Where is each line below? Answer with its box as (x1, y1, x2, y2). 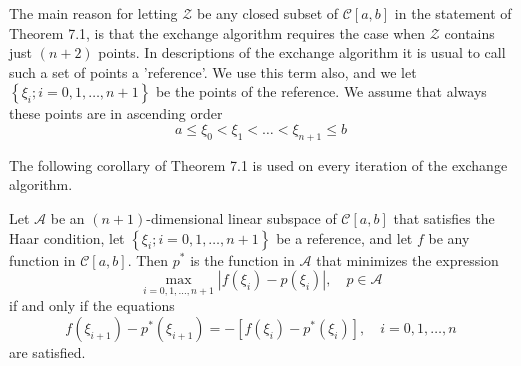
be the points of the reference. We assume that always (155, 81, 487, 102)
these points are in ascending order (9, 103, 223, 124)
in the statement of (394, 3, 512, 23)
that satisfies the (393, 207, 495, 228)
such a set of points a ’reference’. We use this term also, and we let (9, 61, 417, 82)
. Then (127, 249, 169, 270)
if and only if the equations (9, 295, 175, 316)
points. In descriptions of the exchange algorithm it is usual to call (98, 42, 506, 63)
